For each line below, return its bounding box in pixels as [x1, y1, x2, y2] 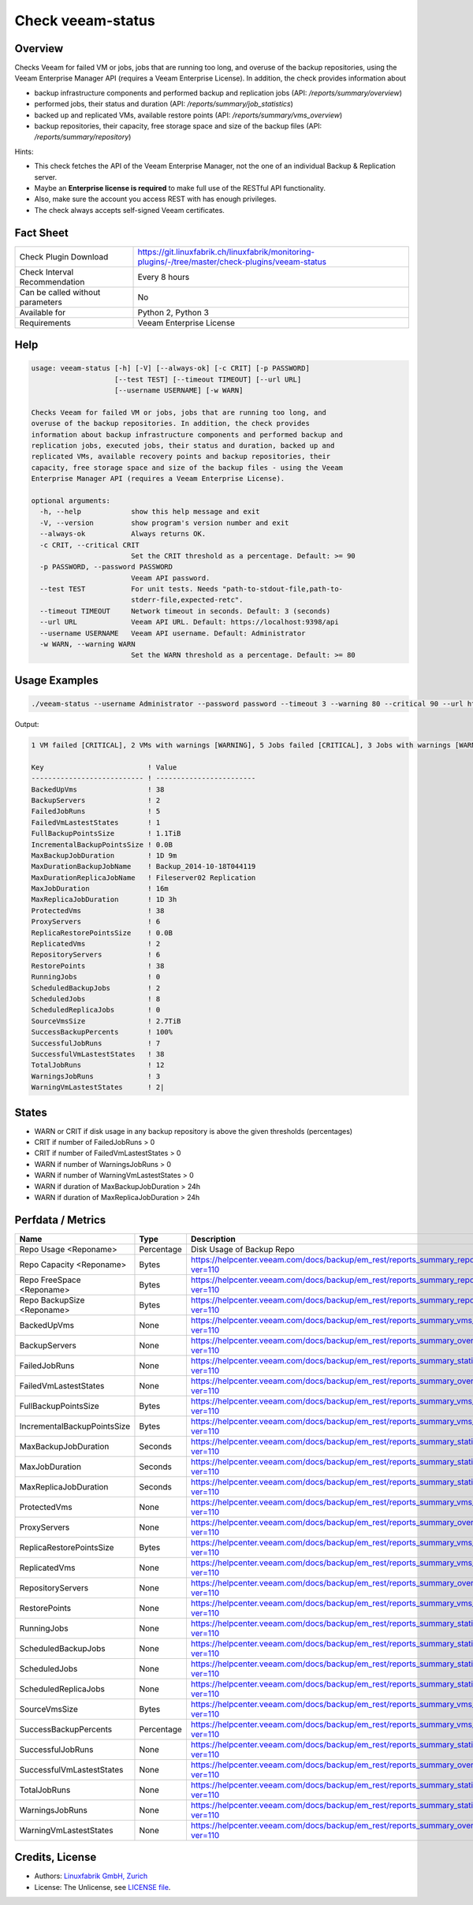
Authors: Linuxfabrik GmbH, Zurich [34, 1871, 148, 1881]
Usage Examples [14, 673, 99, 687]
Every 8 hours [137, 271, 190, 282]
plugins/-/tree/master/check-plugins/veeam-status [137, 256, 327, 267]
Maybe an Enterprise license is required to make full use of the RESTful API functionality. [34, 183, 326, 192]
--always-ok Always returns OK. [39, 529, 207, 539]
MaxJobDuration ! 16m [31, 884, 169, 893]
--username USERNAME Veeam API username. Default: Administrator [39, 628, 306, 638]
